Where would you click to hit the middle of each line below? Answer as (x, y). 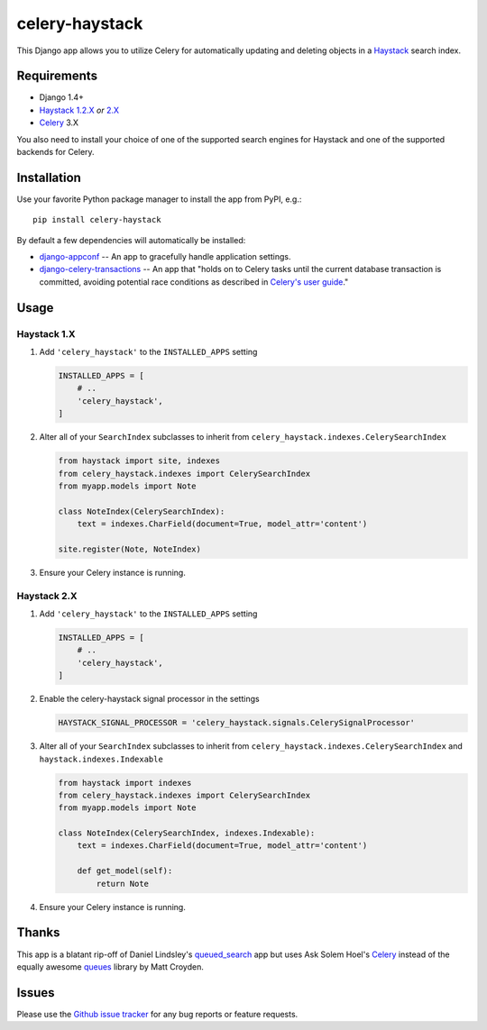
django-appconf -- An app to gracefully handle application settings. (165, 257)
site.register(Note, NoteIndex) (130, 549)
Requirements (57, 76)
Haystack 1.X (46, 333)
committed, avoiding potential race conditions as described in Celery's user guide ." (194, 282)
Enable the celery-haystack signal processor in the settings (150, 699)
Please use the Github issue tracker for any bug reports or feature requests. (157, 1014)
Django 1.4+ (62, 97)
